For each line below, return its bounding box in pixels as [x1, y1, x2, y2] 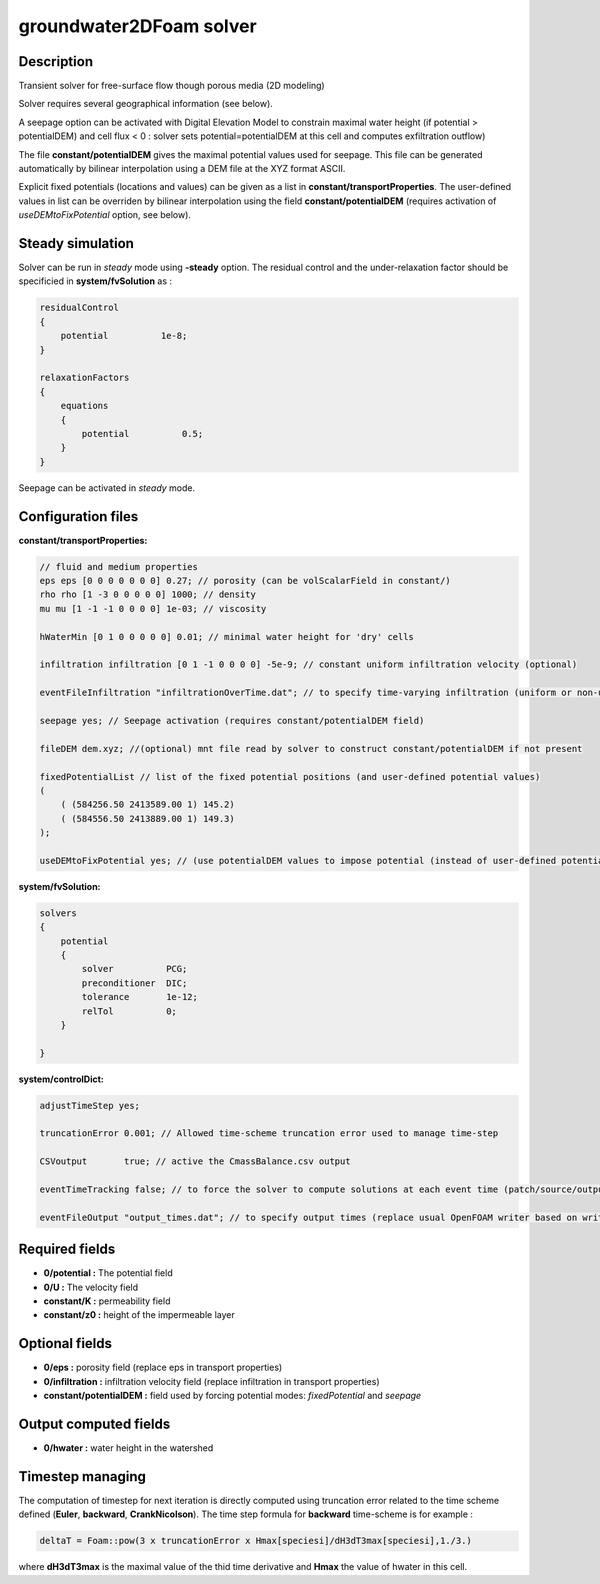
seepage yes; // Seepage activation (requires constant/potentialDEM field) [39, 715, 425, 726]
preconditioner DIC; [81, 977, 188, 989]
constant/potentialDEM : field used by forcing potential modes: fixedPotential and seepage [43, 1390, 422, 1402]
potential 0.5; [81, 428, 204, 439]
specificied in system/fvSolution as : [18, 275, 173, 287]
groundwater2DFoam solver [18, 15, 257, 37]
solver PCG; [81, 963, 188, 975]
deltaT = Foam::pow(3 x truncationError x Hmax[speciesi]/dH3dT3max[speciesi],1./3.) [39, 1535, 472, 1547]
